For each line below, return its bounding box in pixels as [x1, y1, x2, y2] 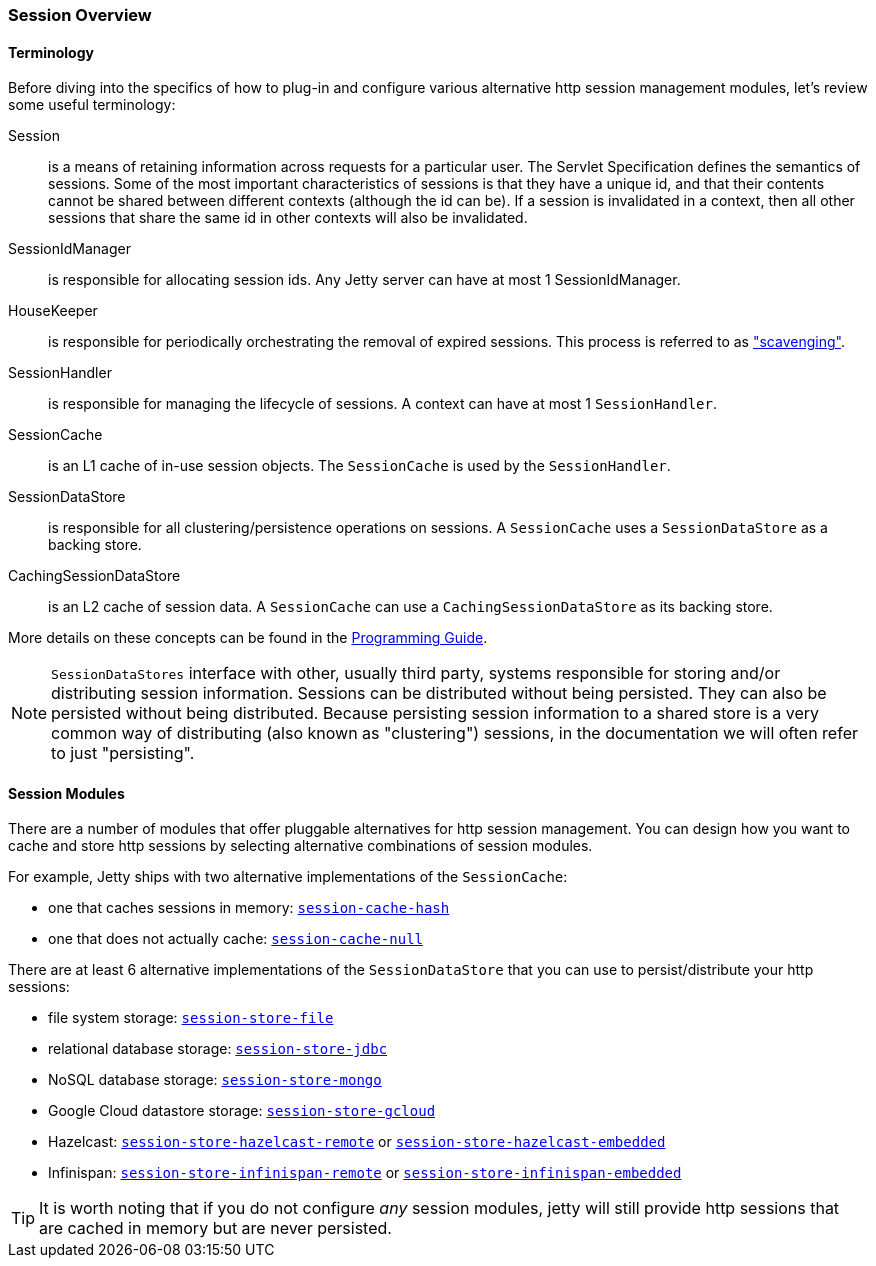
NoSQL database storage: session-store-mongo [48, 1071, 382, 1089]
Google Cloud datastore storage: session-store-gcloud [48, 1102, 436, 1120]
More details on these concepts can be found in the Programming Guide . [8, 629, 488, 647]
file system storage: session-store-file [48, 1009, 334, 1027]
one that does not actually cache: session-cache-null [48, 930, 424, 948]
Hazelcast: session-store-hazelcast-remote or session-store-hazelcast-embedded [48, 1133, 666, 1151]
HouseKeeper [8, 302, 98, 320]
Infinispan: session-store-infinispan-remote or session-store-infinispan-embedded [48, 1164, 682, 1182]
